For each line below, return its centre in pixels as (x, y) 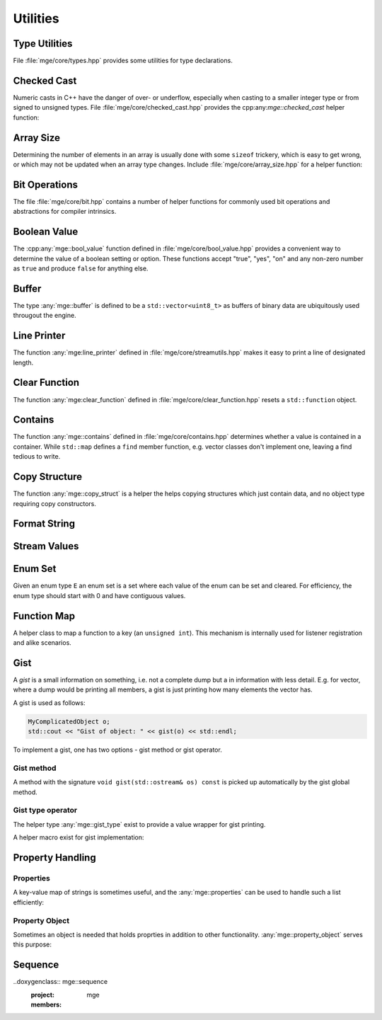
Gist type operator (45, 810)
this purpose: (33, 944)
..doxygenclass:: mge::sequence (60, 982)
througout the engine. (45, 316)
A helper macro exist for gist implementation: (79, 837)
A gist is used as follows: (49, 703)
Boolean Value (46, 232)
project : (42, 995)
